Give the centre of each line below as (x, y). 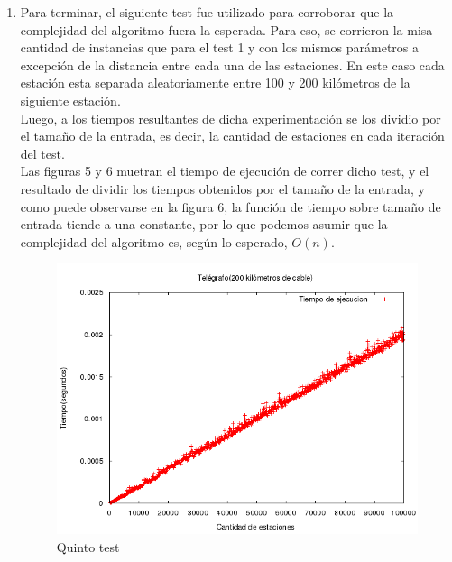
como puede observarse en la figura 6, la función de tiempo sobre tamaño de (231, 206)
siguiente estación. (70, 100)
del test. (42, 153)
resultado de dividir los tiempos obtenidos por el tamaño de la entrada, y (222, 188)
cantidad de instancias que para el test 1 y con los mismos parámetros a (220, 47)
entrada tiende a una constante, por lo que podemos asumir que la (204, 224)
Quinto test (88, 547)
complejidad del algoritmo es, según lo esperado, (154, 241)
